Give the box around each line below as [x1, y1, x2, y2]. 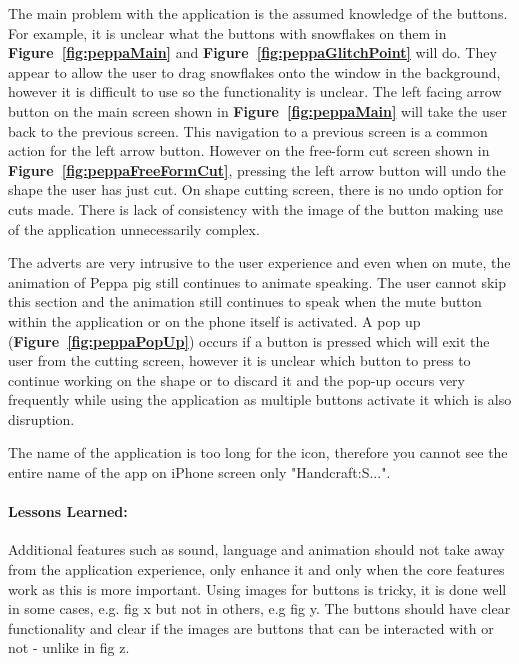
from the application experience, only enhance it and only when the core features [8, 559, 505, 580]
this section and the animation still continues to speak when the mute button [8, 291, 482, 312]
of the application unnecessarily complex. [8, 218, 260, 239]
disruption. [8, 408, 75, 429]
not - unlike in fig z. [8, 637, 130, 658]
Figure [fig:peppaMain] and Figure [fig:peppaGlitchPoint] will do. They [8, 42, 497, 63]
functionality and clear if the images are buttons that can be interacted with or [8, 617, 494, 638]
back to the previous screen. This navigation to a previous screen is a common [8, 120, 488, 141]
